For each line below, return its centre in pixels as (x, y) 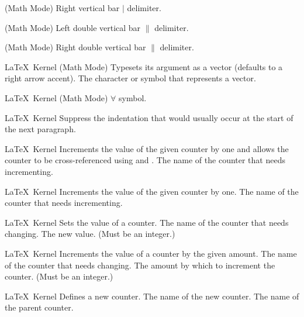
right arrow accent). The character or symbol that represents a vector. (130, 78)
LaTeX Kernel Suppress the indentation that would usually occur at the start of (149, 117)
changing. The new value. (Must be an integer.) (90, 234)
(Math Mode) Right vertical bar (62, 8)
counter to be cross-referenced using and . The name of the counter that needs (145, 160)
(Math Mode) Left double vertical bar (73, 27)
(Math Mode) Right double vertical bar (75, 47)
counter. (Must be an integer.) (59, 276)
